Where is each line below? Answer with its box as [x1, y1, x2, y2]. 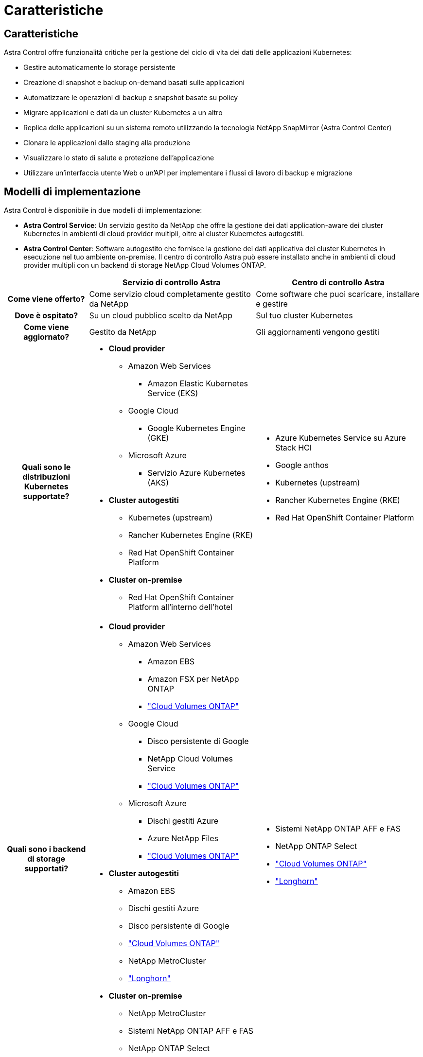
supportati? [24, 864, 69, 874]
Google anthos [275, 460, 329, 470]
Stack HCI [275, 443, 312, 453]
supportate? [23, 491, 70, 502]
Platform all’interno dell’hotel [128, 602, 232, 612]
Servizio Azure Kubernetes [147, 468, 246, 478]
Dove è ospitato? [15, 311, 78, 321]
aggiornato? [23, 332, 70, 342]
